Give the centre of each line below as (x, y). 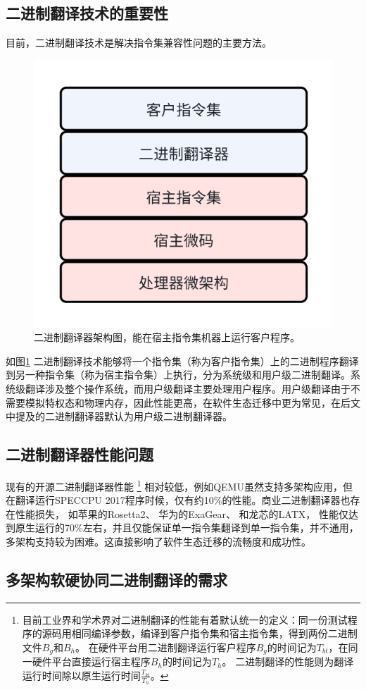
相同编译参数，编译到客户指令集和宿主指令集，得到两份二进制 (214, 633)
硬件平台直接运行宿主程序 (91, 661)
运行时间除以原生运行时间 (81, 675)
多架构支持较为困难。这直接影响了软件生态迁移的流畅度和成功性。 (158, 541)
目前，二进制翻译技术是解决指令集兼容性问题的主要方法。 (139, 43)
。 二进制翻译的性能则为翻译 (288, 661)
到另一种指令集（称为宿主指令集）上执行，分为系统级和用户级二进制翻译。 (178, 375)
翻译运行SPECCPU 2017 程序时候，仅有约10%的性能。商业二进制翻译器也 (183, 500)
